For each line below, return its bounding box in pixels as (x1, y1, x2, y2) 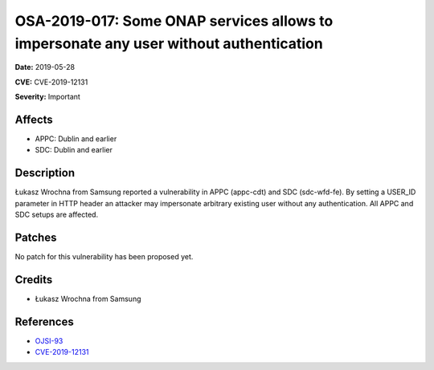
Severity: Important (14, 92, 80, 102)
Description (14, 166, 76, 180)
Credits (14, 273, 53, 287)
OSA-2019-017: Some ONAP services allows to (14, 12, 334, 30)
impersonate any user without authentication (14, 35, 323, 52)
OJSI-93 (35, 335, 63, 345)
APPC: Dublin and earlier (35, 134, 117, 144)
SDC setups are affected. (14, 209, 99, 220)
